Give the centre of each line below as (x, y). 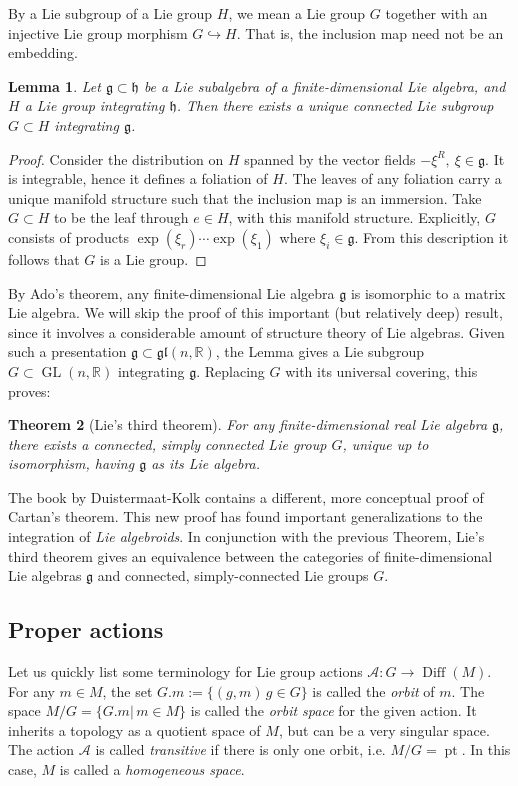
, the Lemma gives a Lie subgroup (320, 351)
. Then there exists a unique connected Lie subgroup (335, 105)
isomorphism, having (71, 463)
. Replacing (230, 370)
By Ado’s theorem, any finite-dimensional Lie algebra (171, 292)
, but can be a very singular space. (384, 729)
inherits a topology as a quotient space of (134, 729)
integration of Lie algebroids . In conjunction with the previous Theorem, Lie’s (246, 536)
